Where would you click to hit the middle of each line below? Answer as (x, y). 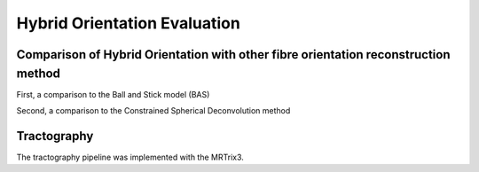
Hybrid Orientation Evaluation (129, 23)
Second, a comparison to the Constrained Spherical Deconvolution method (153, 111)
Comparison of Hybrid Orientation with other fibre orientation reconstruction (233, 55)
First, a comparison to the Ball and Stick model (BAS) (113, 94)
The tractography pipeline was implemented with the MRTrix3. (130, 157)
